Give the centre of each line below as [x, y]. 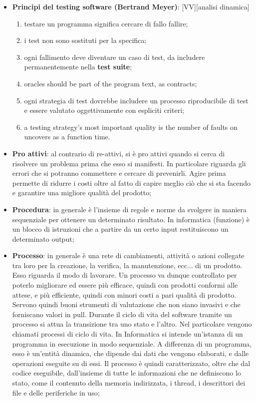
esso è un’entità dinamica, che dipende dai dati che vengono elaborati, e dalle [130, 353]
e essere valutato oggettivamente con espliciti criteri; [104, 110]
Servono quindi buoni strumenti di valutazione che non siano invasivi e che [126, 304]
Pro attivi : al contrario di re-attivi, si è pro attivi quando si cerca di [119, 153]
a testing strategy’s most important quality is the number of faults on [131, 127]
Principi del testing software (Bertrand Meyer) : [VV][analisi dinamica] [131, 6]
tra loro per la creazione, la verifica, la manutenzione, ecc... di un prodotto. [127, 265]
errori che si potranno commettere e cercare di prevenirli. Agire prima [119, 173]
